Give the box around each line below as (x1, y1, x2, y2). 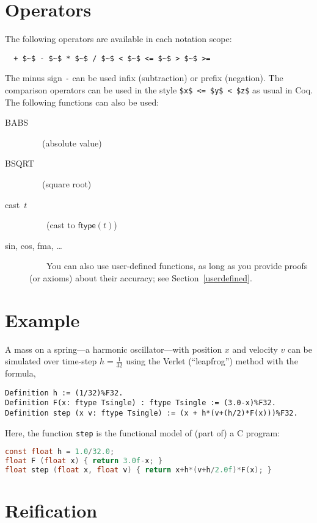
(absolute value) (42, 136, 102, 149)
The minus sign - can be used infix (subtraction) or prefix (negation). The (5, 71, 283, 84)
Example (5, 307, 80, 332)
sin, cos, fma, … (5, 239, 62, 251)
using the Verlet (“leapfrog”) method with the (126, 355, 298, 367)
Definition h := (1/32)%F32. (5, 388, 123, 397)
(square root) (42, 178, 92, 190)
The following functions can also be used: (5, 95, 159, 108)
